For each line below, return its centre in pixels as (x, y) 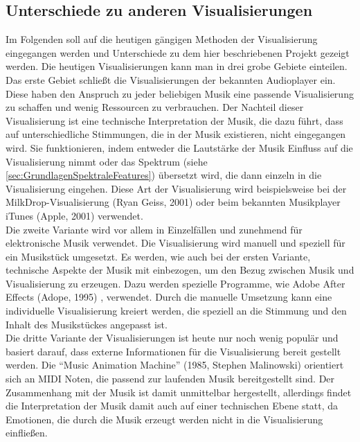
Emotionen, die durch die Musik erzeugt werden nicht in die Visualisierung (164, 419)
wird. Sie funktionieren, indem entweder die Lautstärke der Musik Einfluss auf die (179, 147)
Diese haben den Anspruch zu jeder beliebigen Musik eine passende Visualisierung (180, 93)
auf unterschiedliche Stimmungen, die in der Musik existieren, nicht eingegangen (176, 134)
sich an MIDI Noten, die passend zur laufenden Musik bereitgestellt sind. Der (170, 379)
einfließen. (27, 433)
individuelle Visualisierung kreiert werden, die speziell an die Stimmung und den (176, 311)
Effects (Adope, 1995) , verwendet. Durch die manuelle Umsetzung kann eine (169, 297)
